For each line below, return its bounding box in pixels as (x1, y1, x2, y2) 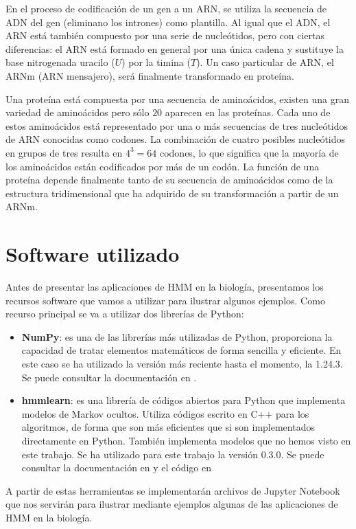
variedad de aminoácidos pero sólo (5, 105, 150, 120)
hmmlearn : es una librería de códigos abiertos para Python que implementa (21, 393, 346, 407)
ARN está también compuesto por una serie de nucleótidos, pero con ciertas (5, 28, 325, 43)
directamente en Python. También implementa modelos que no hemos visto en (21, 433, 351, 447)
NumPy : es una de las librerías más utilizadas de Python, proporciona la (21, 329, 333, 344)
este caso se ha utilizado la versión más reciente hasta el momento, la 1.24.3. (21, 357, 343, 370)
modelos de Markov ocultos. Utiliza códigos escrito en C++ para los (21, 406, 309, 420)
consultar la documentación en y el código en (21, 460, 212, 475)
